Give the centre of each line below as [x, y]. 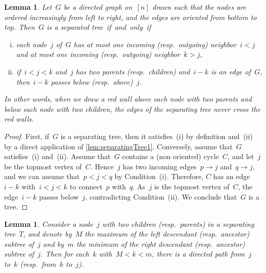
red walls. [19, 119]
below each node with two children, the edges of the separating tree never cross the [132, 109]
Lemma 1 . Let [28, 7]
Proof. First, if [27, 136]
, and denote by [47, 234]
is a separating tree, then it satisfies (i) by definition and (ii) [157, 136]
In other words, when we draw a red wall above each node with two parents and [128, 99]
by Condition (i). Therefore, [159, 176]
